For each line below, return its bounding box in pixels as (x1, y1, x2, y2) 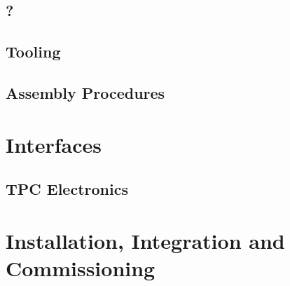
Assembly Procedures (6, 81, 165, 103)
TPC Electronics (6, 178, 128, 200)
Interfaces (6, 130, 102, 158)
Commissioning (6, 253, 156, 282)
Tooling (6, 41, 61, 62)
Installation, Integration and (6, 226, 285, 254)
